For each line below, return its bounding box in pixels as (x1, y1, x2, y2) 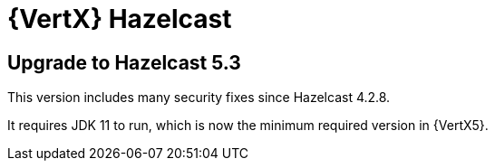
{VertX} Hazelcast (7, 4, 232, 34)
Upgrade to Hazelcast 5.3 (7, 51, 241, 74)
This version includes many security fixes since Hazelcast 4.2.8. (7, 89, 391, 106)
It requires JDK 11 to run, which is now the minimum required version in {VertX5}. (7, 117, 489, 134)
